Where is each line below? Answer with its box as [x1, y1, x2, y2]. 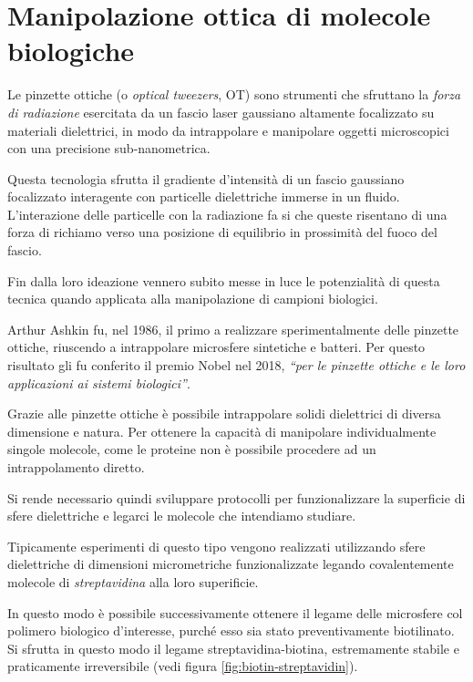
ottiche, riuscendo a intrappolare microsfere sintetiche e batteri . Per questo [7, 337, 426, 356]
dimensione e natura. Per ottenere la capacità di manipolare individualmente [7, 421, 437, 440]
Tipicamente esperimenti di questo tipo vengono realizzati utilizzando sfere [7, 536, 426, 555]
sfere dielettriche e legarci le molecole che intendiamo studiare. [7, 506, 356, 525]
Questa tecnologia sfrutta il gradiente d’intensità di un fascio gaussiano [7, 169, 405, 188]
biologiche [7, 32, 135, 69]
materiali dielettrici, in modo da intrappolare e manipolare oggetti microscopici [7, 120, 449, 139]
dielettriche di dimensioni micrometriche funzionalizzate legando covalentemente [7, 554, 454, 573]
